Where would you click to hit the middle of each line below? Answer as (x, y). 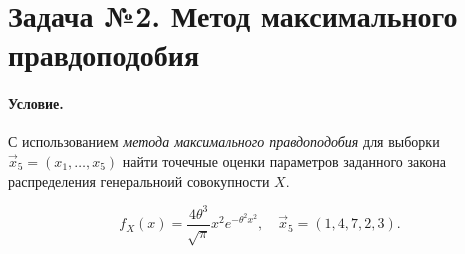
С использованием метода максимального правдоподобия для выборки (224, 141)
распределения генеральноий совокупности (139, 180)
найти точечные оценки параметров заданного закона (284, 160)
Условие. (36, 103)
